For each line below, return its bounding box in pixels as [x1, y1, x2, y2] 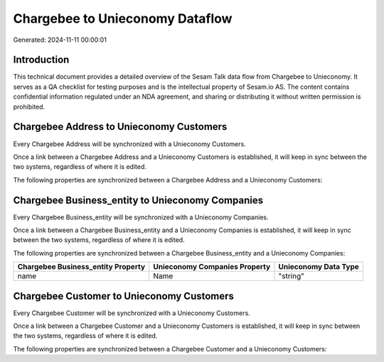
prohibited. [13, 102, 46, 111]
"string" [278, 271, 305, 281]
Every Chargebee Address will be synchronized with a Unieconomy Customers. [13, 139, 246, 148]
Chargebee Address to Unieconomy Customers [13, 121, 228, 133]
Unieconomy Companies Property [153, 262, 271, 272]
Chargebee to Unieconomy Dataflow [13, 11, 233, 26]
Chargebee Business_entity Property [17, 262, 146, 272]
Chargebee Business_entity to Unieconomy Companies [13, 194, 263, 206]
